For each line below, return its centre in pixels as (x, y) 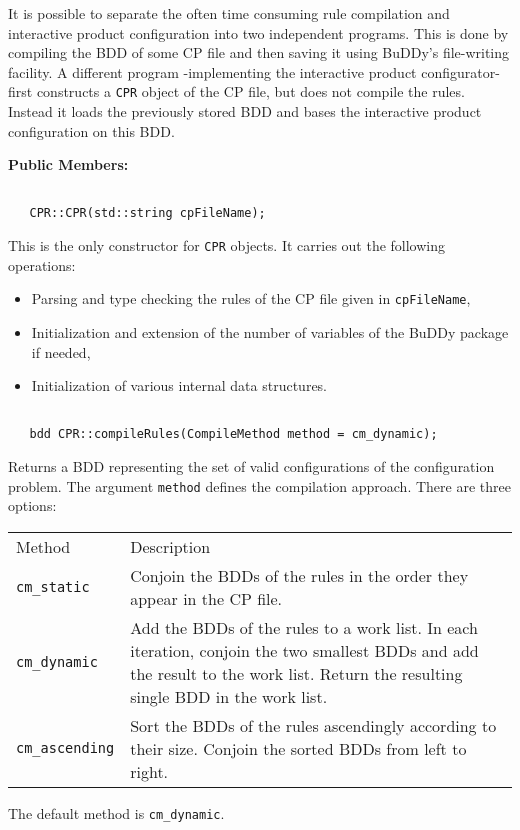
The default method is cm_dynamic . (116, 812)
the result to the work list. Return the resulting (296, 673)
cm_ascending (65, 748)
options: (32, 505)
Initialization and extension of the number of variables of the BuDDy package (270, 332)
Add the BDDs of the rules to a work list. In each (304, 627)
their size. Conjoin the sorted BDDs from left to (298, 748)
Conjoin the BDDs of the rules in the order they (299, 575)
